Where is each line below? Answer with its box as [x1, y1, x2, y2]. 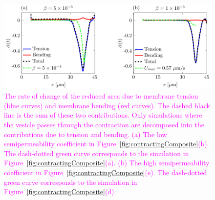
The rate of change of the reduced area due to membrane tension [4, 91, 198, 101]
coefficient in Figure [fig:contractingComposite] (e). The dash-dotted [4, 167, 207, 177]
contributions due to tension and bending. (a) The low [4, 129, 167, 139]
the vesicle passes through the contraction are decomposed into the [4, 119, 204, 129]
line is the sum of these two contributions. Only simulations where [4, 110, 202, 120]
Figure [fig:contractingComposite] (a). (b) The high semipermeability [4, 158, 210, 168]
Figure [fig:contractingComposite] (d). [4, 186, 116, 197]
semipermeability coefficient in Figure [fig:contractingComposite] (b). [4, 139, 209, 149]
